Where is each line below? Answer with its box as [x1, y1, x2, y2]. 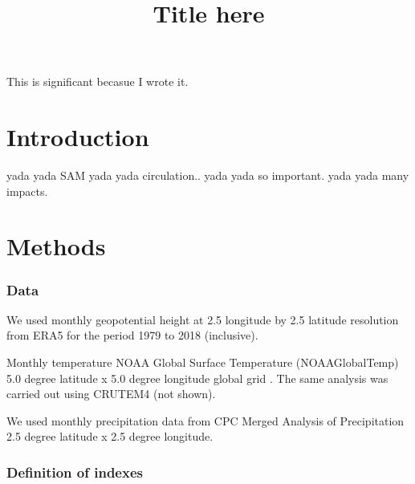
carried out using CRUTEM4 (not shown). [6, 385, 216, 402]
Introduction [6, 120, 149, 153]
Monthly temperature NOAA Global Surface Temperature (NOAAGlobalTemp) [6, 354, 399, 371]
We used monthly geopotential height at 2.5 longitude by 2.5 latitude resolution [6, 311, 399, 327]
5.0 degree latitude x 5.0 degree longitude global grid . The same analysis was [6, 369, 389, 386]
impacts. [6, 182, 48, 199]
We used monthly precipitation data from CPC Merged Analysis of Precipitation [6, 412, 405, 429]
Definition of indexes [6, 462, 143, 482]
